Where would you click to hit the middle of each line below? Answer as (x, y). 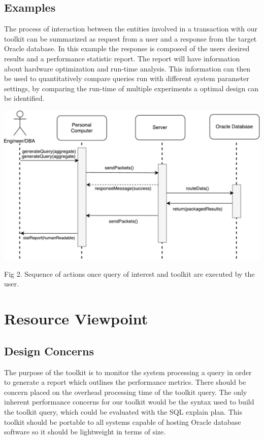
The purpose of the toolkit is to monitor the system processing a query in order (128, 372)
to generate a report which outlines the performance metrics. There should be (125, 382)
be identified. (24, 98)
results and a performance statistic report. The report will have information (122, 58)
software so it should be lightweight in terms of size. (85, 432)
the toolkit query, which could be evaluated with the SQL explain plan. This (123, 412)
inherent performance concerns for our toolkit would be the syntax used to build (129, 402)
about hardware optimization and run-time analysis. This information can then (127, 68)
